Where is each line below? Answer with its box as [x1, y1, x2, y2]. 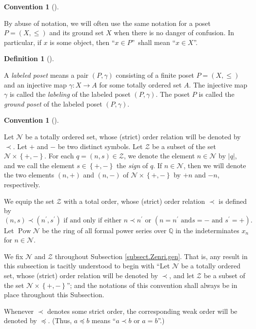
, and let [169, 270, 195, 281]
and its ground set [49, 27, 104, 38]
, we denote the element [124, 151, 195, 161]
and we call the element [4, 160, 75, 170]
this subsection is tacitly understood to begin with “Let [4, 261, 170, 271]
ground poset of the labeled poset [4, 98, 102, 109]
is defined [218, 196, 247, 206]
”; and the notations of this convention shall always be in [66, 280, 237, 290]
